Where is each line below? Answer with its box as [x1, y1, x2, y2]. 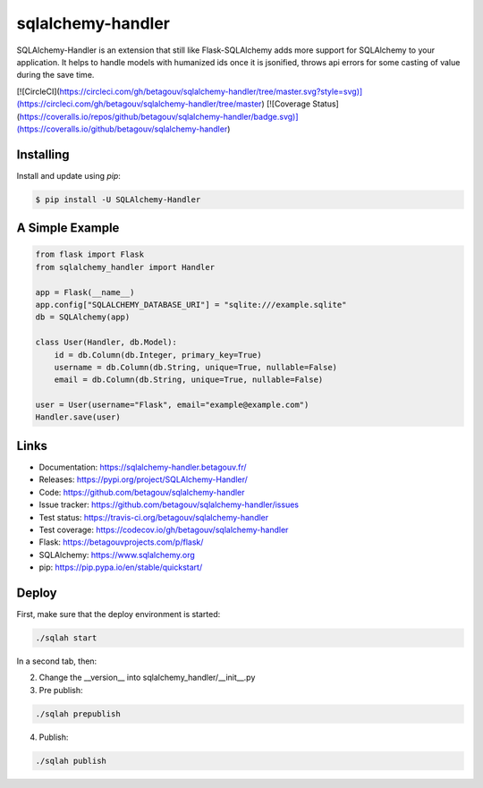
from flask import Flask [35, 250, 145, 259]
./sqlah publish [35, 756, 107, 766]
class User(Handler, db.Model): [35, 337, 178, 348]
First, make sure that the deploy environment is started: [16, 608, 221, 619]
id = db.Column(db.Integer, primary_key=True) [54, 350, 263, 360]
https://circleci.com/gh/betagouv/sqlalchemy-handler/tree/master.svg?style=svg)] [59, 86, 363, 97]
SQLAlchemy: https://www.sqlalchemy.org [38, 549, 196, 560]
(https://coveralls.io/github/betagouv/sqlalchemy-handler [16, 123, 228, 134]
